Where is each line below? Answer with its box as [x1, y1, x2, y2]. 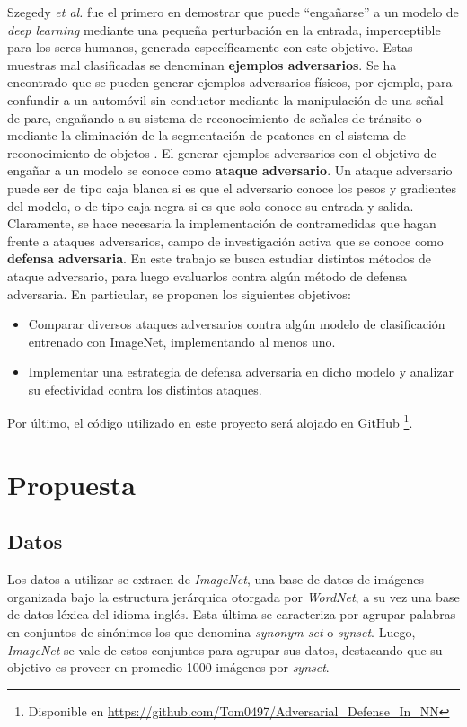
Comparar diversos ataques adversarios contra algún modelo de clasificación [28, 315, 445, 333]
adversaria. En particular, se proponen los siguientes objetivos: [7, 284, 351, 303]
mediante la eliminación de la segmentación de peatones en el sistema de [7, 126, 406, 145]
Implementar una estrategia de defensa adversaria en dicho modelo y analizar [28, 362, 454, 381]
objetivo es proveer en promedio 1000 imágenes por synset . [7, 658, 330, 677]
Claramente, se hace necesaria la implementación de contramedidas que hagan [7, 214, 436, 233]
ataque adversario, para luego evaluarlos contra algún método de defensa [7, 266, 407, 285]
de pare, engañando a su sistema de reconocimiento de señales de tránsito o [7, 108, 422, 127]
